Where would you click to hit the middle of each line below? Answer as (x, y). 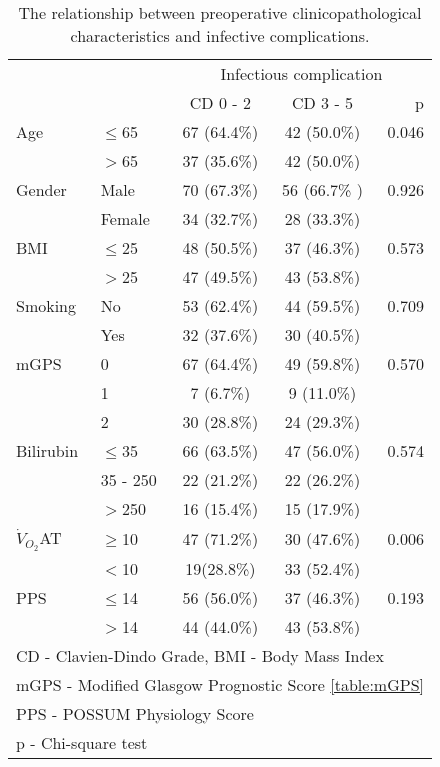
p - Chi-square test (82, 742)
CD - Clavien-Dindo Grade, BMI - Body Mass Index (200, 655)
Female (125, 218)
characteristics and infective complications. (220, 35)
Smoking (46, 305)
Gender (41, 189)
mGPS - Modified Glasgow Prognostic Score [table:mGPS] (220, 684)
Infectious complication (301, 73)
